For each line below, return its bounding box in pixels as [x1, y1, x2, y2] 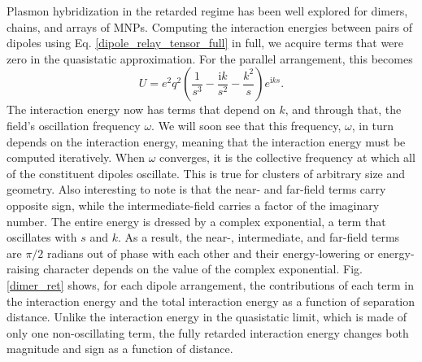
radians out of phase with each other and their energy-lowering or [47, 244, 375, 261]
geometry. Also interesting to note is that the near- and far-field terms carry [7, 181, 386, 198]
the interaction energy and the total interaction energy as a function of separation [7, 292, 415, 309]
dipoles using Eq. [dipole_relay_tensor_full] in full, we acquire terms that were [7, 34, 404, 51]
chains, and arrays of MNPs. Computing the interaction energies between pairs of [7, 18, 412, 35]
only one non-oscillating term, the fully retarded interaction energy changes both [7, 324, 409, 341]
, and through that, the [285, 101, 402, 118]
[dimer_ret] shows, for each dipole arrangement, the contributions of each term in [7, 276, 415, 293]
